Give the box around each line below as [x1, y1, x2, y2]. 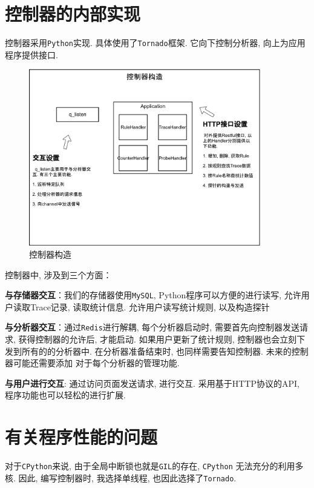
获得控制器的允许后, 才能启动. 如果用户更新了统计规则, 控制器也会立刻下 [18, 333, 306, 345]
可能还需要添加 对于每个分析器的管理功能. [13, 356, 180, 369]
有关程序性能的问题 [5, 424, 158, 449]
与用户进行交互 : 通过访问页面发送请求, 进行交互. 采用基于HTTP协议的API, [5, 376, 299, 389]
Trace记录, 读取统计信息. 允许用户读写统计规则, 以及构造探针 [30, 300, 270, 313]
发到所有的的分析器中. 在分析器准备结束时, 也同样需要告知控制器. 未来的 [5, 344, 292, 357]
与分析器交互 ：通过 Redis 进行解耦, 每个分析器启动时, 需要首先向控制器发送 [5, 321, 299, 333]
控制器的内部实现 [5, 1, 141, 26]
